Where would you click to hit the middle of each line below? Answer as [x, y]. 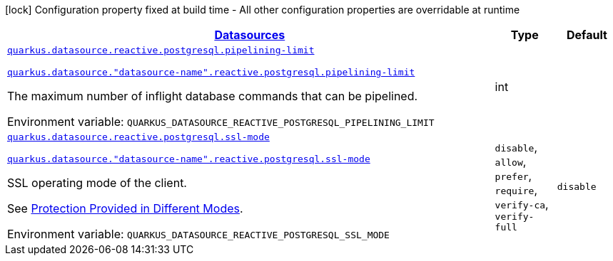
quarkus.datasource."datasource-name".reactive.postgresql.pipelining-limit [211, 72]
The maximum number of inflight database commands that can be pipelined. [213, 96]
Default [587, 35]
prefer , [513, 176]
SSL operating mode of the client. [97, 183]
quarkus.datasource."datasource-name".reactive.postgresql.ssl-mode [189, 159]
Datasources [250, 35]
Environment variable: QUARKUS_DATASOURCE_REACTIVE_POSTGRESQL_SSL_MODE [198, 234]
